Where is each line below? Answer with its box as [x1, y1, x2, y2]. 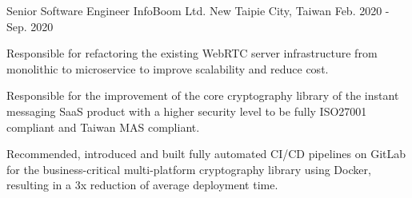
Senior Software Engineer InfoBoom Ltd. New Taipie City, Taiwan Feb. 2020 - [6, 2, 390, 18]
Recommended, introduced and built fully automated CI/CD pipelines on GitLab [6, 145, 406, 162]
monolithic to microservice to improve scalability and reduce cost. [6, 60, 329, 77]
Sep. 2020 [6, 18, 54, 34]
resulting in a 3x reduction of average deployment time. [6, 176, 278, 193]
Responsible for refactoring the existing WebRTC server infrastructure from [6, 45, 378, 61]
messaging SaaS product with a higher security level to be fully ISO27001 [6, 102, 367, 119]
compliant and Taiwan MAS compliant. [6, 118, 200, 135]
